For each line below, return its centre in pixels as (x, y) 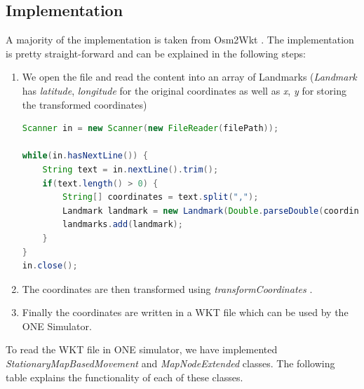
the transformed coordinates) (85, 104)
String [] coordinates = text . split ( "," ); (161, 197)
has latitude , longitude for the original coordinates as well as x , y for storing (184, 90)
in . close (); (50, 266)
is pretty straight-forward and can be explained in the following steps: (156, 53)
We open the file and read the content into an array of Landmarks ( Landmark (189, 77)
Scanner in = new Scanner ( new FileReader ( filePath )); (150, 129)
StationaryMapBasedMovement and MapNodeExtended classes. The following (170, 363)
